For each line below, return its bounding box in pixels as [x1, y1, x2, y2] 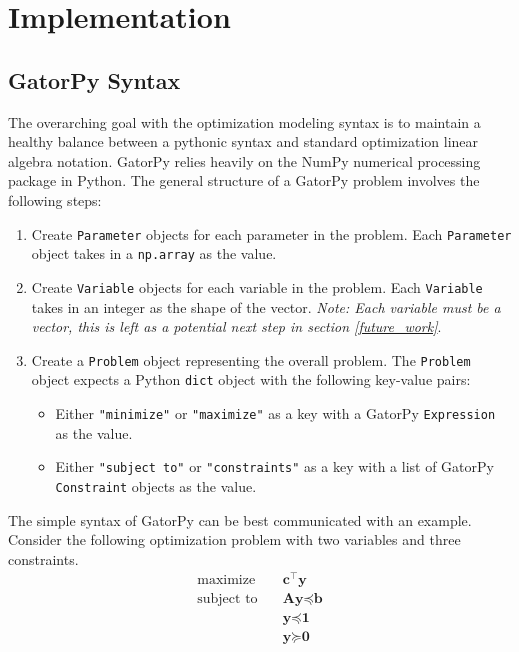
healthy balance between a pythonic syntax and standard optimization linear [8, 131, 479, 152]
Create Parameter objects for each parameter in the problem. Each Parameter [31, 223, 512, 244]
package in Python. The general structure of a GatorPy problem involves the [8, 170, 480, 191]
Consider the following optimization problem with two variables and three [8, 529, 461, 550]
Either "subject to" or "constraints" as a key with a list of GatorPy [55, 456, 494, 477]
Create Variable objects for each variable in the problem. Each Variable [31, 276, 483, 297]
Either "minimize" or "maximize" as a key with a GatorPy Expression [55, 403, 496, 424]
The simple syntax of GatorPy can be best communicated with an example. [8, 509, 472, 530]
